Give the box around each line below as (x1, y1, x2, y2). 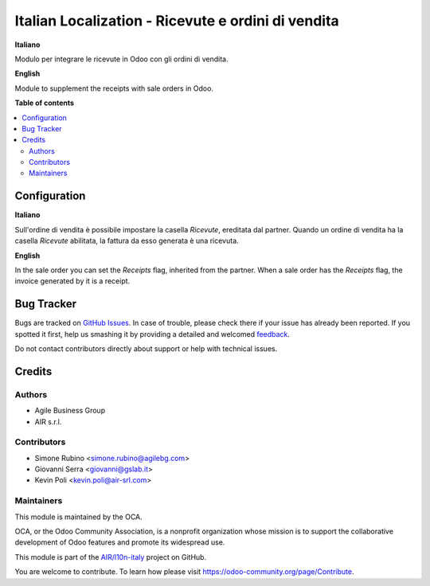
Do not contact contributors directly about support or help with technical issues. (14, 344, 278, 354)
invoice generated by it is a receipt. (14, 276, 131, 286)
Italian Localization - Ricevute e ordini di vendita (14, 12, 340, 29)
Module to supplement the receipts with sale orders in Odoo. (14, 84, 214, 93)
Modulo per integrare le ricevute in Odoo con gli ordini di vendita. (14, 54, 229, 64)
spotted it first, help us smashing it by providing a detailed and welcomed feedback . (14, 329, 291, 338)
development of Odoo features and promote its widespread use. (14, 537, 225, 547)
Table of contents (14, 98, 75, 107)
